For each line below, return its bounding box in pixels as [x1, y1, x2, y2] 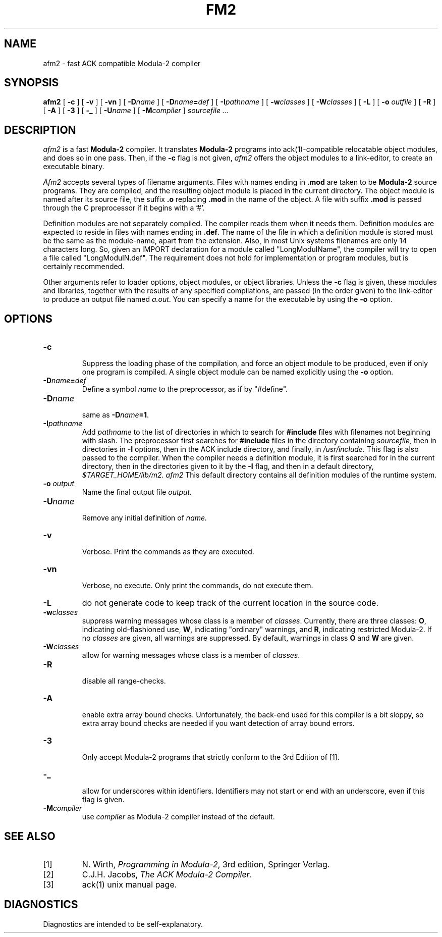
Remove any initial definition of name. [82, 513, 207, 523]
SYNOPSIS [4, 76, 59, 89]
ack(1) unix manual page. [82, 879, 177, 890]
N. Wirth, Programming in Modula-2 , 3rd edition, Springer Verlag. [82, 859, 330, 869]
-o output [43, 479, 75, 488]
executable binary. [43, 162, 104, 171]
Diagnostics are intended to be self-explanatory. [43, 919, 203, 928]
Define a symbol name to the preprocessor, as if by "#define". [82, 385, 288, 394]
